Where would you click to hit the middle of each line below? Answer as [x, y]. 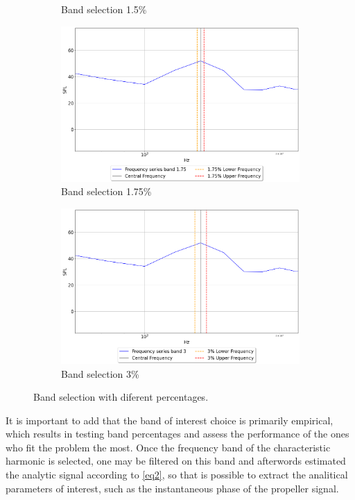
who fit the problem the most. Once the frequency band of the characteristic [168, 447]
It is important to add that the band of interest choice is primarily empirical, [170, 420]
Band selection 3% [100, 373]
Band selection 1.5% [104, 9]
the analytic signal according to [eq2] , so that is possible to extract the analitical [177, 475]
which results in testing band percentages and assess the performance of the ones [177, 434]
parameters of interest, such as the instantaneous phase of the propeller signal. [172, 488]
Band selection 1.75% [106, 191]
